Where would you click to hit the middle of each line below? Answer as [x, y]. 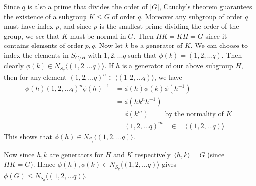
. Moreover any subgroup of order [192, 16]
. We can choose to [219, 45]
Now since [19, 154]
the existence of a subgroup [45, 16]
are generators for [76, 154]
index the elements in [36, 55]
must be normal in [98, 35]
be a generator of [157, 45]
